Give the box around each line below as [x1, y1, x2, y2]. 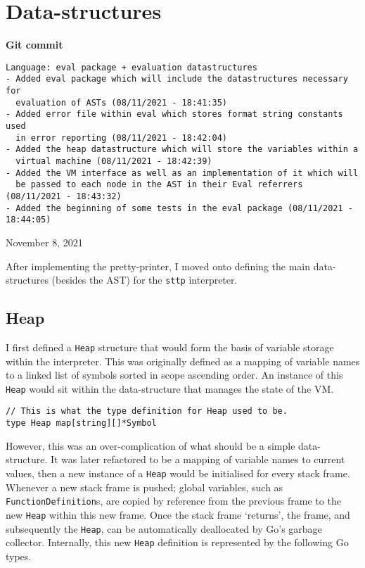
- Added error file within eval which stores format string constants [6, 109, 343, 120]
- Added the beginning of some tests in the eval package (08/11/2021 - [6, 203, 353, 213]
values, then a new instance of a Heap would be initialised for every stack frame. [6, 465, 350, 480]
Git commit [6, 37, 63, 52]
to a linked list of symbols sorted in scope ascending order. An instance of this [6, 367, 343, 382]
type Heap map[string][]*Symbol [6, 418, 157, 429]
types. [6, 548, 32, 563]
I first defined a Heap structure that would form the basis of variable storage [6, 339, 334, 354]
